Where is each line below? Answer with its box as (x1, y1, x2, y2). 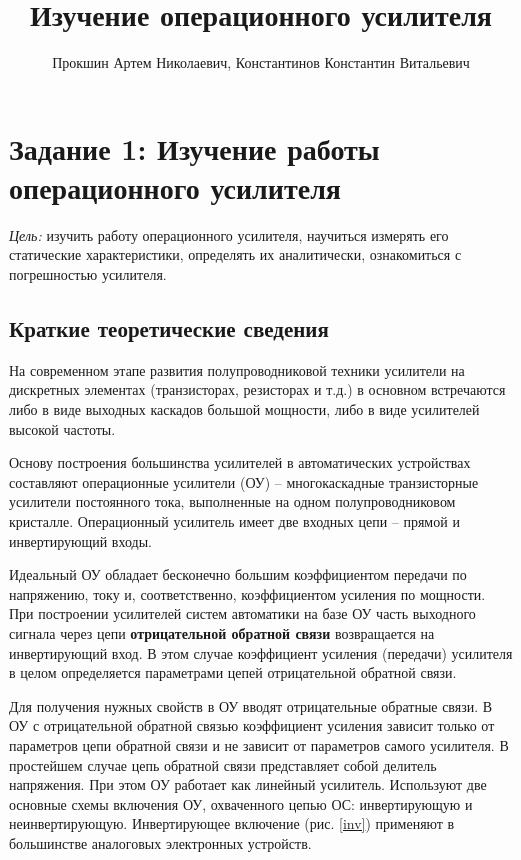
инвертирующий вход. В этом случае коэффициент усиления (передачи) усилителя (9, 642, 513, 663)
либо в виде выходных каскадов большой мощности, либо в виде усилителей (9, 399, 480, 420)
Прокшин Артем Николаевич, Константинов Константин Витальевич (52, 52, 470, 73)
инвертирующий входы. (9, 530, 152, 551)
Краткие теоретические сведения (9, 313, 329, 344)
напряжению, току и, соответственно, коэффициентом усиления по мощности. (9, 583, 486, 604)
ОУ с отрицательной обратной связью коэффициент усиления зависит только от (9, 715, 495, 736)
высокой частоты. (9, 418, 116, 439)
